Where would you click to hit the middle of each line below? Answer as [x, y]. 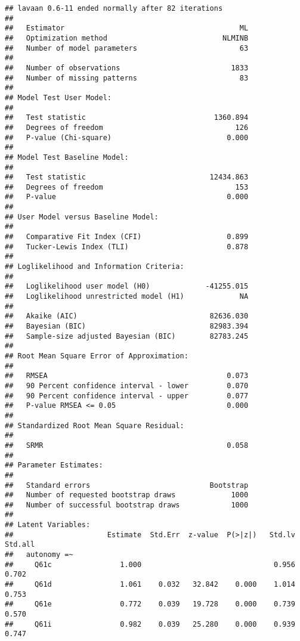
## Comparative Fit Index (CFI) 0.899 [127, 237]
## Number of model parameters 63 [127, 48]
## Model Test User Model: [58, 97]
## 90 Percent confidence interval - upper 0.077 [127, 396]
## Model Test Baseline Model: [67, 157]
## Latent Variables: [48, 525]
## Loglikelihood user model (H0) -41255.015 [127, 287]
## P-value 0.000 [127, 197]
